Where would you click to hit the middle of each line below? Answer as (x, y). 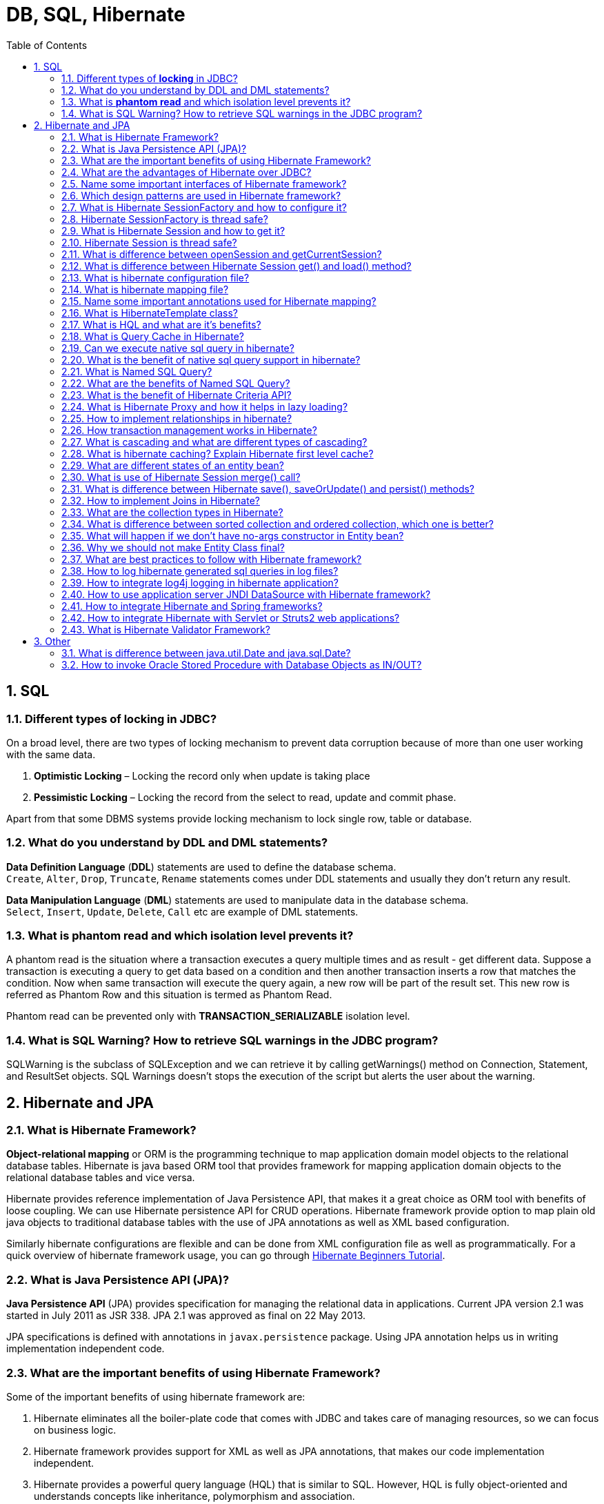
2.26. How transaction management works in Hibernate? (189, 430)
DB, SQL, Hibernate (96, 14)
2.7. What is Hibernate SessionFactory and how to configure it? (204, 207)
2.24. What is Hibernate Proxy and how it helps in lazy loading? (205, 406)
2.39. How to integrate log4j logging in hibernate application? (200, 582)
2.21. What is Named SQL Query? (137, 371)
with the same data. (51, 754)
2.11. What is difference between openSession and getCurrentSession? (222, 254)
